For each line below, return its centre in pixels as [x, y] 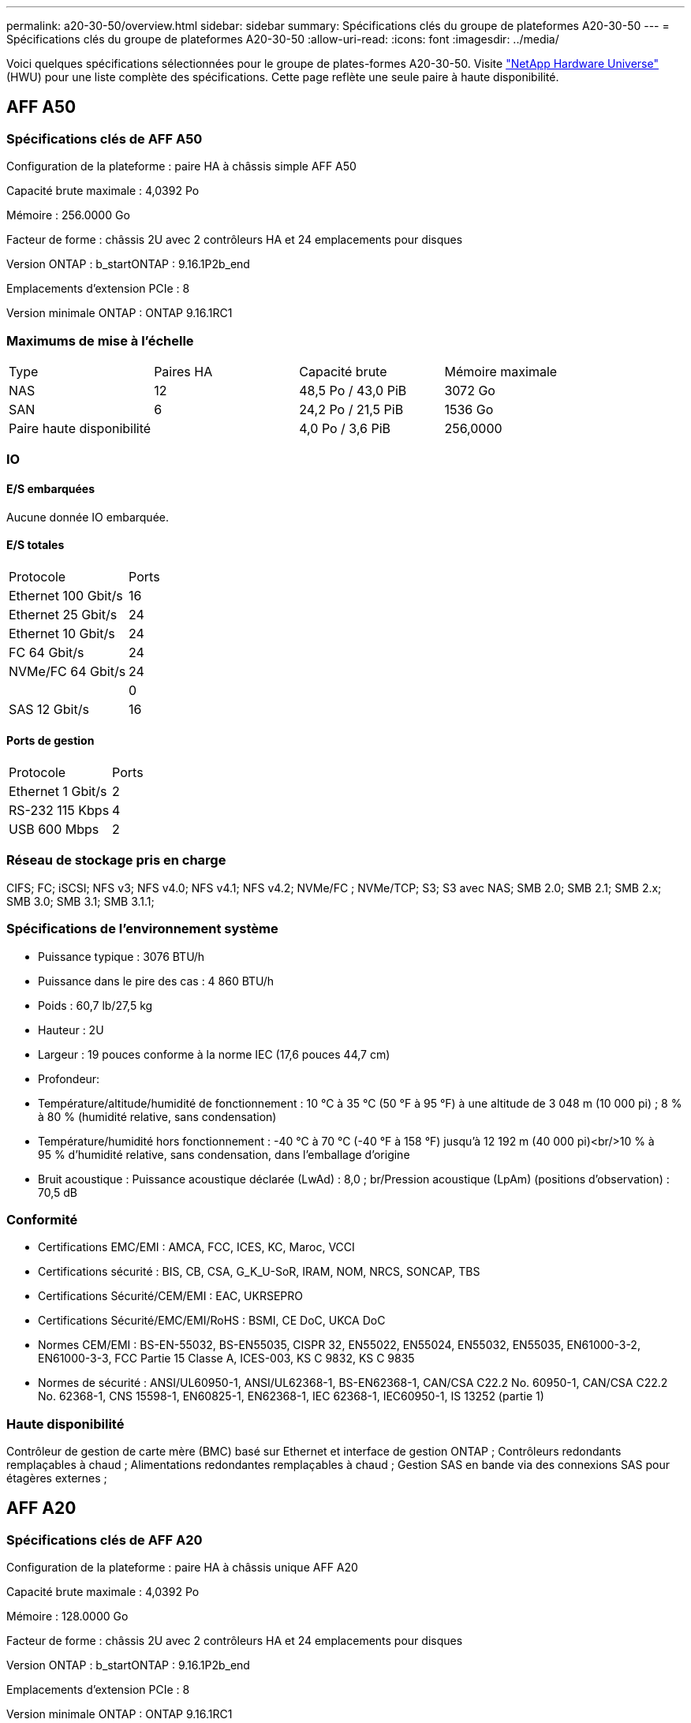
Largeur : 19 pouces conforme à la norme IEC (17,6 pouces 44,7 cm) [214, 1054]
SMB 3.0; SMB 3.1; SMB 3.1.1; [80, 901]
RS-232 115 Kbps [59, 810]
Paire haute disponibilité [80, 428]
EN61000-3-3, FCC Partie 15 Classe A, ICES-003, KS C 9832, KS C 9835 [226, 1359]
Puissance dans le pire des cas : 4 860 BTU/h [156, 981]
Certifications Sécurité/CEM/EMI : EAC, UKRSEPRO [170, 1296]
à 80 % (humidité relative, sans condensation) [157, 1116]
